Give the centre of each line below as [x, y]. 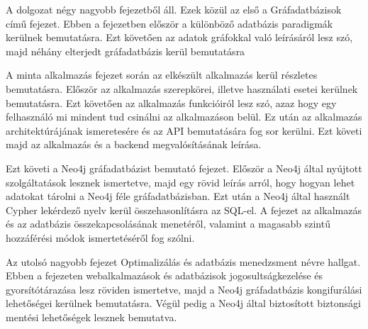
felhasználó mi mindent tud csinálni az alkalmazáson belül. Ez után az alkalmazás [184, 117]
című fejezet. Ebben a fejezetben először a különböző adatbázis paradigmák [169, 23]
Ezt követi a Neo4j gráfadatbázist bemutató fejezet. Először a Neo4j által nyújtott [184, 168]
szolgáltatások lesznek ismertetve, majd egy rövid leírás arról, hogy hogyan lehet [180, 182]
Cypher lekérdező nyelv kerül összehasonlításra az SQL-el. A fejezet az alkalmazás [184, 210]
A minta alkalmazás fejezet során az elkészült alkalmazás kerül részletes [162, 75]
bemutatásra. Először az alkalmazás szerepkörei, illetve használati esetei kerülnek [182, 88]
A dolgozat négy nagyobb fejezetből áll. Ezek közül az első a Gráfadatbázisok [174, 9]
